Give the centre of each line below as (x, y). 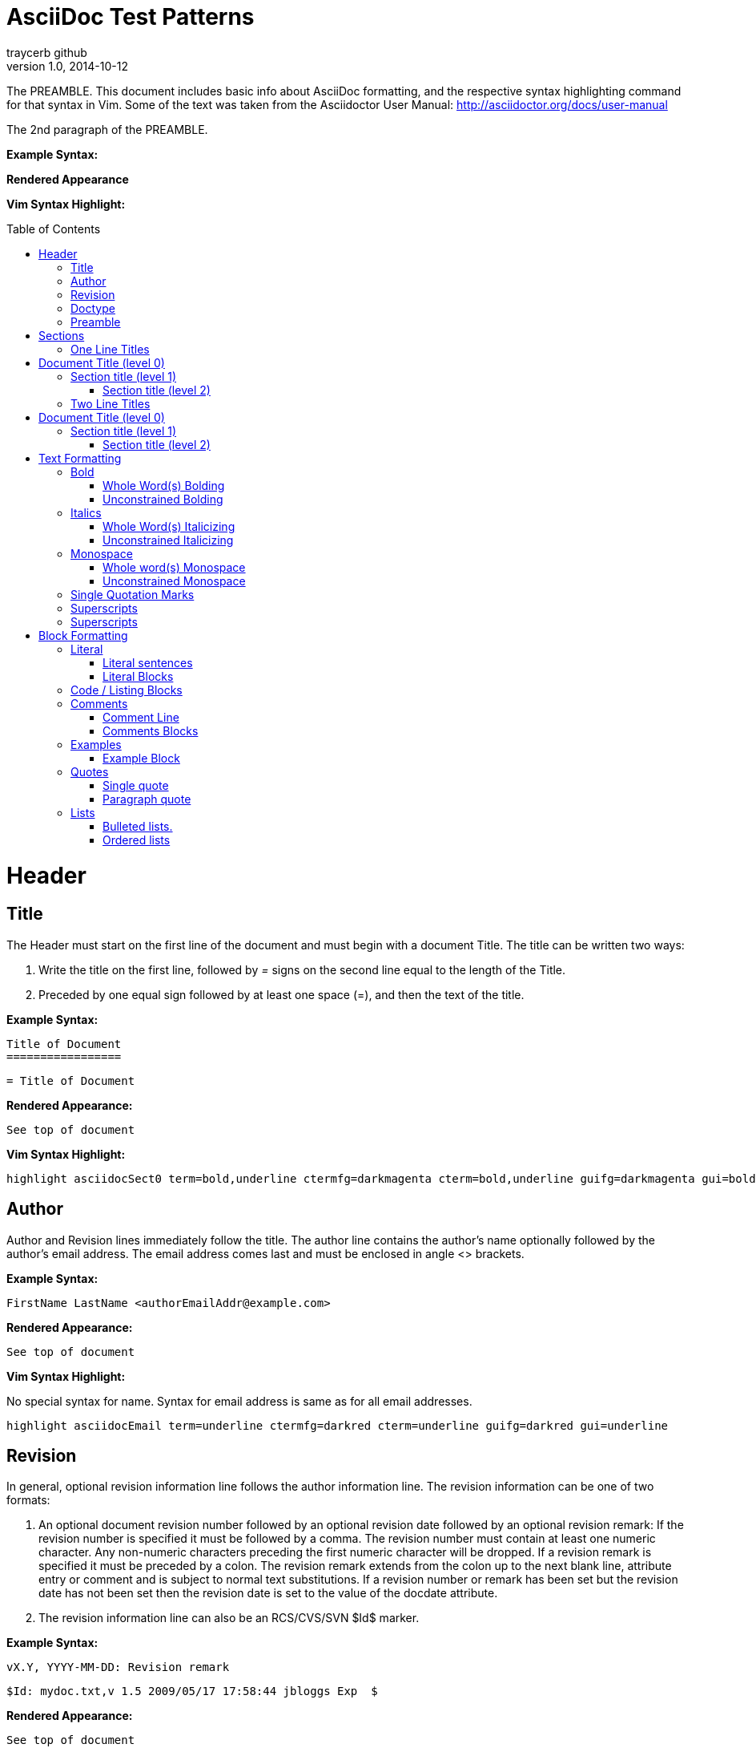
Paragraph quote (147, 799)
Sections (62, 335)
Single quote (136, 785)
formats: (28, 1500)
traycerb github (47, 52)
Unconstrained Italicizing (168, 540)
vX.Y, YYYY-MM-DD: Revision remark (118, 1667)
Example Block (141, 758)
